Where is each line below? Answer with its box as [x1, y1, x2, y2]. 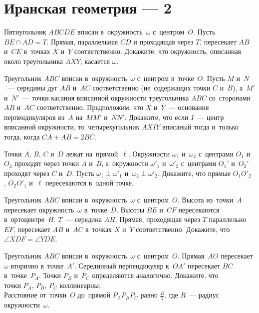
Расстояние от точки [4, 289, 67, 300]
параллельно [209, 214, 247, 224]
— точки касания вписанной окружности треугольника [22, 92, 189, 102]
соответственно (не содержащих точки [92, 82, 211, 93]
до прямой [77, 289, 110, 300]
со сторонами [209, 92, 251, 102]
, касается [80, 55, 110, 66]
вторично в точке [10, 260, 64, 270]
